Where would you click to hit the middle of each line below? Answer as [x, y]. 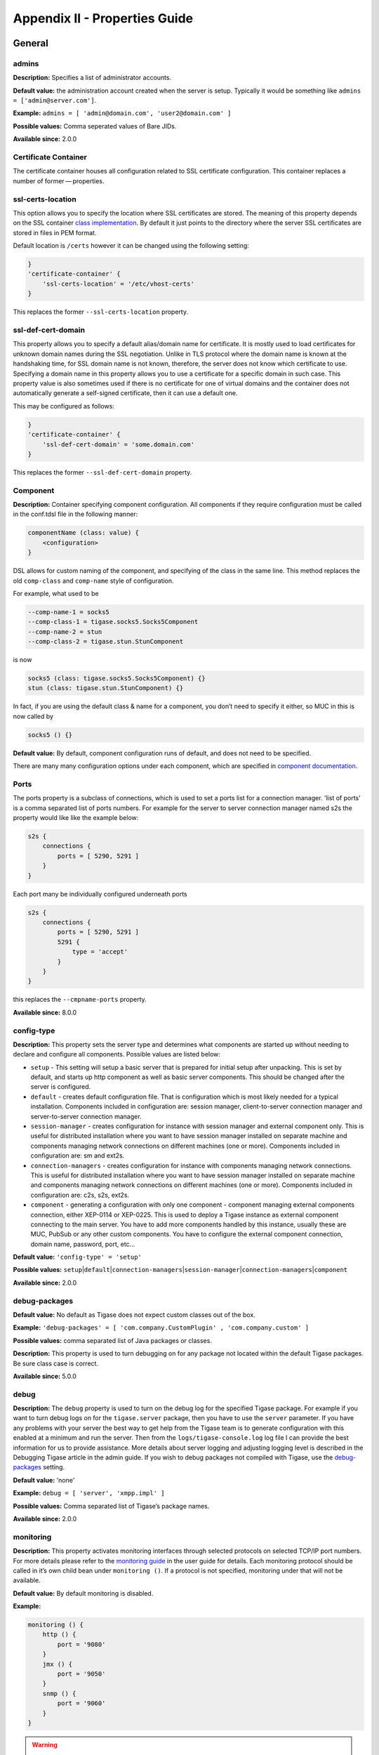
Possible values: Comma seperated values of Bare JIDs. [95, 126]
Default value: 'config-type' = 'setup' [77, 1257]
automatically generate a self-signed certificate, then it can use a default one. [125, 393]
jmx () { [58, 1664]
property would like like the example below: [76, 818]
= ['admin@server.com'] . [55, 100]
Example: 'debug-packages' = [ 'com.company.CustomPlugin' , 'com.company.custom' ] [161, 1327]
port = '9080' [81, 1644]
